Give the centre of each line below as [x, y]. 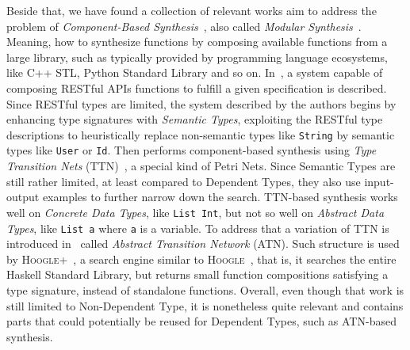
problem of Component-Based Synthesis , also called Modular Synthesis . [184, 26]
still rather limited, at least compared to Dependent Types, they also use [184, 181]
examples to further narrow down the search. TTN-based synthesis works [220, 197]
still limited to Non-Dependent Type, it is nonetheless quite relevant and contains [205, 305]
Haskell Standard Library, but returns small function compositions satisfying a [197, 274]
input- [379, 181]
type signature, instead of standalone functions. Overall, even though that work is [205, 289]
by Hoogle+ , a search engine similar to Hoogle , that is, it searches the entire [201, 259]
